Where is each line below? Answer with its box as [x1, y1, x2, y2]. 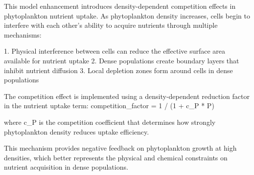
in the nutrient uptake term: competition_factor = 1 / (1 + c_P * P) [4, 100, 214, 111]
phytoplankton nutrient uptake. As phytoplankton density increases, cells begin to [4, 10, 250, 20]
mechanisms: [4, 29, 42, 39]
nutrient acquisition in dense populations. [4, 162, 128, 172]
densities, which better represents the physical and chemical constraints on [4, 152, 228, 162]
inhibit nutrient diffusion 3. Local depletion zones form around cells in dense [4, 65, 233, 75]
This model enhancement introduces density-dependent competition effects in [4, 1, 236, 11]
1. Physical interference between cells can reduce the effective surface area [4, 46, 226, 56]
